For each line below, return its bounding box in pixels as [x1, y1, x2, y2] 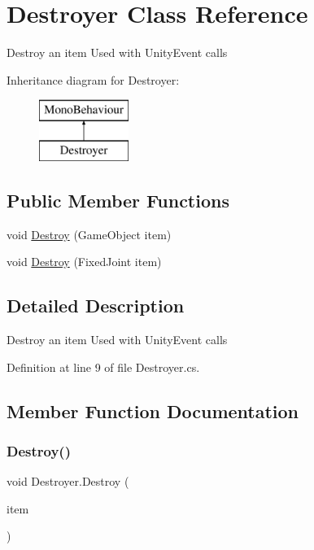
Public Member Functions [7, 187, 229, 212]
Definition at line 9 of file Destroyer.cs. [7, 358, 200, 375]
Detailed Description [7, 293, 185, 318]
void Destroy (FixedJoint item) [7, 253, 162, 270]
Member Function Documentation [7, 398, 299, 423]
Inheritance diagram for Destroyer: [7, 71, 180, 88]
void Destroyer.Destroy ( [7, 473, 129, 490]
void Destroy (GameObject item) [7, 225, 172, 242]
